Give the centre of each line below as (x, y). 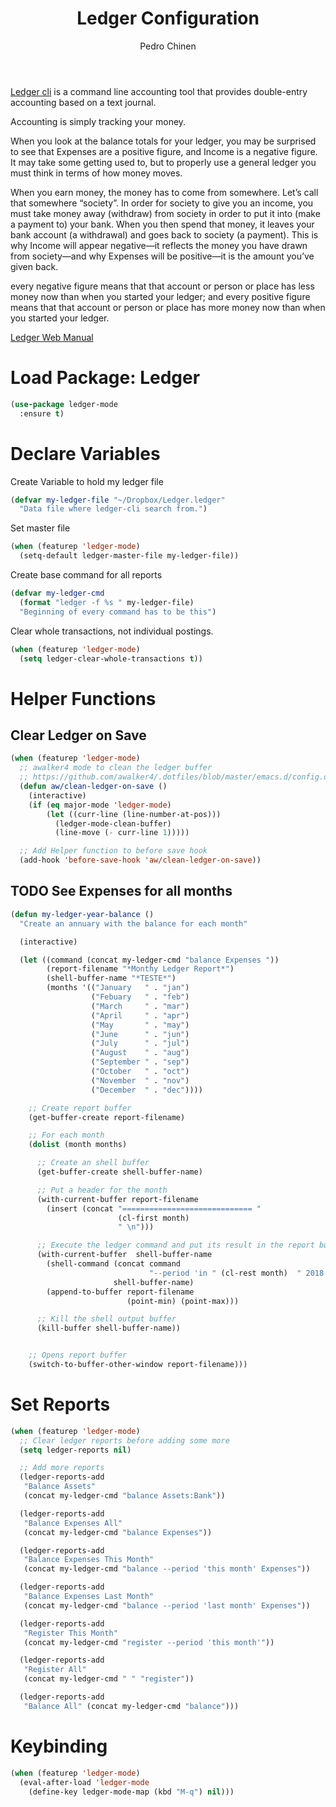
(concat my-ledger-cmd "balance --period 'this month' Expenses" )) (167, 1569)
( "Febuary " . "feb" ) (140, 997)
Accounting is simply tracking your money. (98, 121)
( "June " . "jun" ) (140, 1034)
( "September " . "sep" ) (140, 1062)
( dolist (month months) (78, 1145)
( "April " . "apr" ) (140, 1015)
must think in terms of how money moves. (96, 173)
